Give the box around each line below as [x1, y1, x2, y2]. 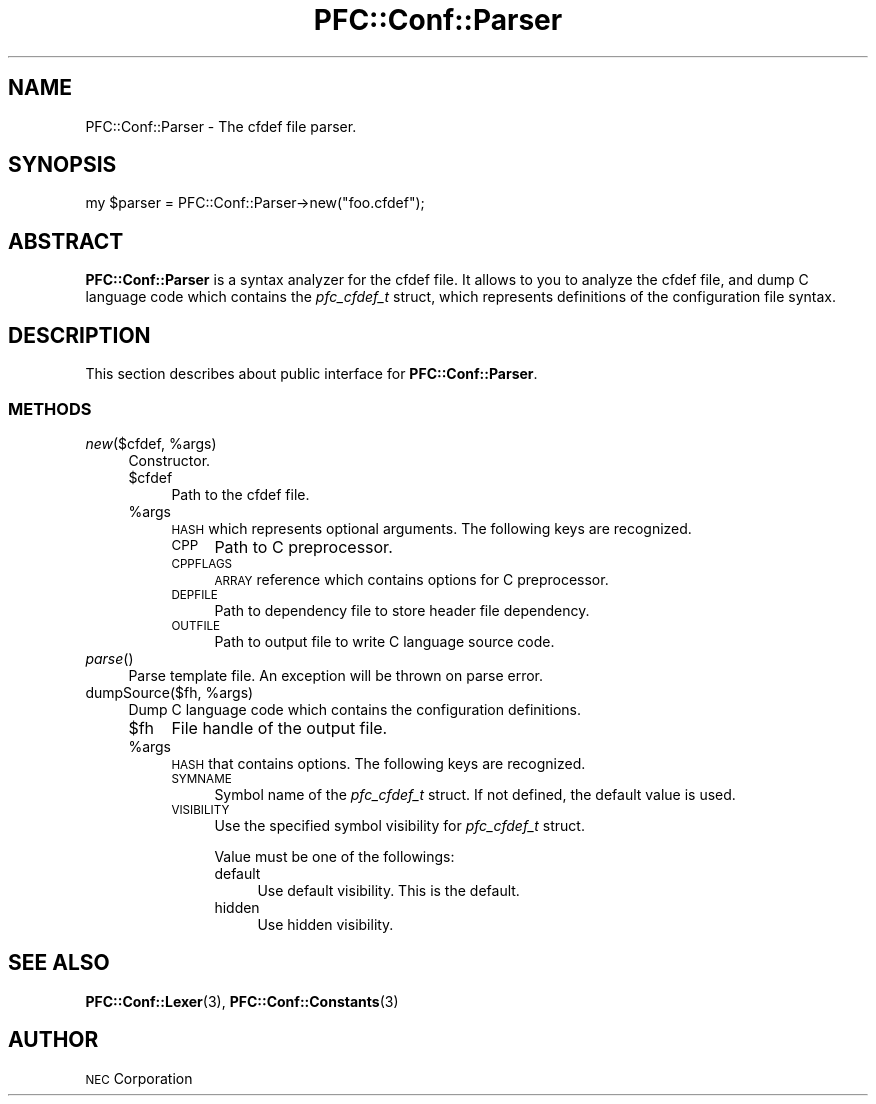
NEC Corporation [85, 1069, 193, 1087]
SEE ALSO [8, 950, 110, 976]
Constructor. [128, 451, 211, 469]
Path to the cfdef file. [171, 485, 310, 503]
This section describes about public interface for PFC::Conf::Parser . [85, 365, 538, 383]
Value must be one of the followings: [214, 847, 455, 865]
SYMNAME [171, 771, 232, 786]
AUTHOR [8, 1027, 99, 1053]
